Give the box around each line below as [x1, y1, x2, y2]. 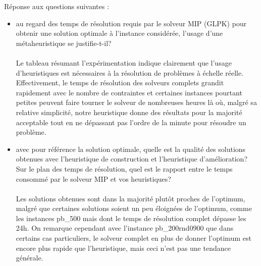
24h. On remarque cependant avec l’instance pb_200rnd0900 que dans [16, 223, 234, 233]
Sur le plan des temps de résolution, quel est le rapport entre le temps [16, 163, 233, 174]
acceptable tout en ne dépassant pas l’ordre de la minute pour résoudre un [16, 117, 246, 127]
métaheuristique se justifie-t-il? [16, 37, 112, 48]
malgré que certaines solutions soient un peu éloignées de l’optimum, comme [16, 203, 252, 214]
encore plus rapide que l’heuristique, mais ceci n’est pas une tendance [16, 242, 231, 253]
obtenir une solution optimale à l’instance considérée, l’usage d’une [16, 28, 223, 38]
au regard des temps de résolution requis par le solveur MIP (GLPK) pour [16, 18, 247, 28]
